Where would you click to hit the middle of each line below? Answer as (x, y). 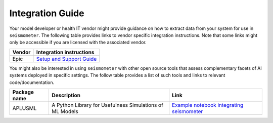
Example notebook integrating (208, 105)
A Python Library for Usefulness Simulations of (107, 105)
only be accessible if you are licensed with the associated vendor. (78, 43)
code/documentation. (32, 82)
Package (23, 92)
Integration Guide (47, 13)
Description (66, 95)
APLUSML (25, 108)
